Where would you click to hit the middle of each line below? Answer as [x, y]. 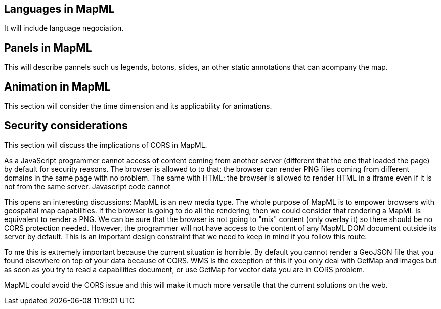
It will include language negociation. [64, 28]
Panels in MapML [48, 48]
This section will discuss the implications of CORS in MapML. [106, 145]
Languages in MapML [59, 9]
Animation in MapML [57, 86]
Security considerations [66, 125]
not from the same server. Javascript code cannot [87, 186]
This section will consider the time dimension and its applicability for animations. [138, 106]
